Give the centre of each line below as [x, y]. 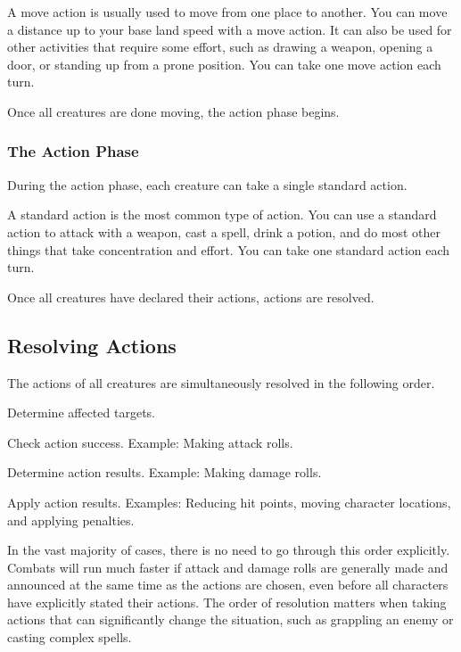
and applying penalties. [71, 520]
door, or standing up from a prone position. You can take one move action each [224, 64]
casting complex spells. [70, 637]
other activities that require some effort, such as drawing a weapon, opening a [220, 47]
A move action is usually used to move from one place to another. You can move [227, 12]
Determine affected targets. [81, 413]
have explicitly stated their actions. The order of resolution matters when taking [227, 602]
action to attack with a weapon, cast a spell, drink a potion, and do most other [224, 231]
